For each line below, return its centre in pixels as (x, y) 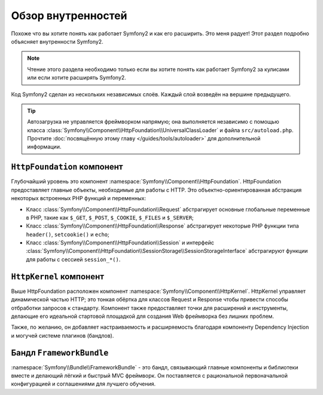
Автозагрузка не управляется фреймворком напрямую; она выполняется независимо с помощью (153, 122)
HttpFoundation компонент (67, 167)
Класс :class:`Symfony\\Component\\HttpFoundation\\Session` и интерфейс (120, 243)
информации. (44, 147)
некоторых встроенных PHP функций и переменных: (79, 198)
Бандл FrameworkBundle (60, 353)
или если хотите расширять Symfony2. (77, 78)
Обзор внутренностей (69, 16)
